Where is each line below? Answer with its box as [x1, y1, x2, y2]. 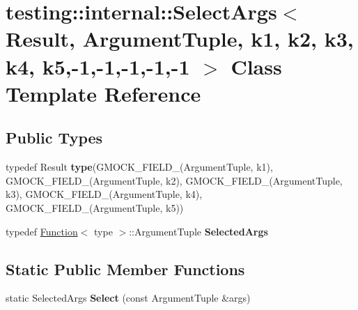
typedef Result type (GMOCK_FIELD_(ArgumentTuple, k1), [6, 160, 273, 174]
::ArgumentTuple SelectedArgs [129, 224, 268, 238]
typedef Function [6, 224, 78, 238]
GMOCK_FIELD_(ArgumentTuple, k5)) [6, 200, 184, 215]
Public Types [6, 127, 103, 148]
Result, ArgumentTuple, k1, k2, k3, [6, 24, 354, 53]
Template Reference [6, 79, 201, 107]
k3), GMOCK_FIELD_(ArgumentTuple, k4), [6, 187, 203, 201]
